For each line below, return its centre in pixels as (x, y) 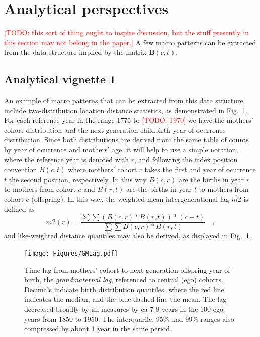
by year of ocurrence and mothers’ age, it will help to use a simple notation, (121, 150)
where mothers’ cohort (103, 169)
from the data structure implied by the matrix (75, 52)
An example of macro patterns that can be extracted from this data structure (124, 100)
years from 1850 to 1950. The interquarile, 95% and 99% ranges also (129, 319)
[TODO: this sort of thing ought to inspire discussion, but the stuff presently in (127, 32)
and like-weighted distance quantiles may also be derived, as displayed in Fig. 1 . (128, 236)
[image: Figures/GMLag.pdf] (71, 253)
